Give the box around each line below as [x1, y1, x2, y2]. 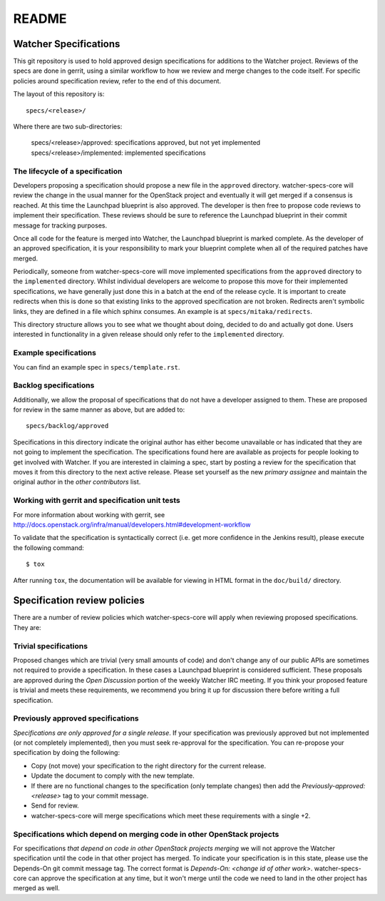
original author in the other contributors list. [13, 478, 141, 487]
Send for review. [31, 801, 79, 810]
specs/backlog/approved [26, 422, 109, 430]
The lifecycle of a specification [13, 166, 123, 176]
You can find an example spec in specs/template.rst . [13, 362, 180, 371]
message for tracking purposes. [13, 221, 107, 230]
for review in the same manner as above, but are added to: [13, 405, 185, 414]
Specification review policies [13, 594, 145, 606]
